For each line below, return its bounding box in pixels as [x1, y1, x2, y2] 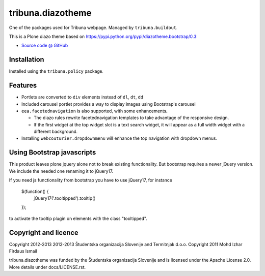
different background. [33, 128, 78, 135]
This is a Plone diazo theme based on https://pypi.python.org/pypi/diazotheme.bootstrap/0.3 [9, 33, 197, 39]
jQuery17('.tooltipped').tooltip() [33, 195, 96, 201]
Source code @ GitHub [21, 42, 68, 49]
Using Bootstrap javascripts [9, 148, 96, 157]
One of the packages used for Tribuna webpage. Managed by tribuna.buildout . [9, 25, 178, 31]
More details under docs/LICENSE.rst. [9, 264, 86, 270]
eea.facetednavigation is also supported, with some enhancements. [21, 108, 168, 114]
